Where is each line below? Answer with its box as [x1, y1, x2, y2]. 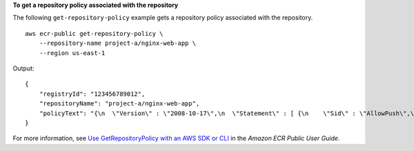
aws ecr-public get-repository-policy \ [25, 30, 164, 37]
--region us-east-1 [39, 49, 106, 57]
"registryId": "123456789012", [39, 90, 146, 98]
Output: [12, 64, 34, 72]
